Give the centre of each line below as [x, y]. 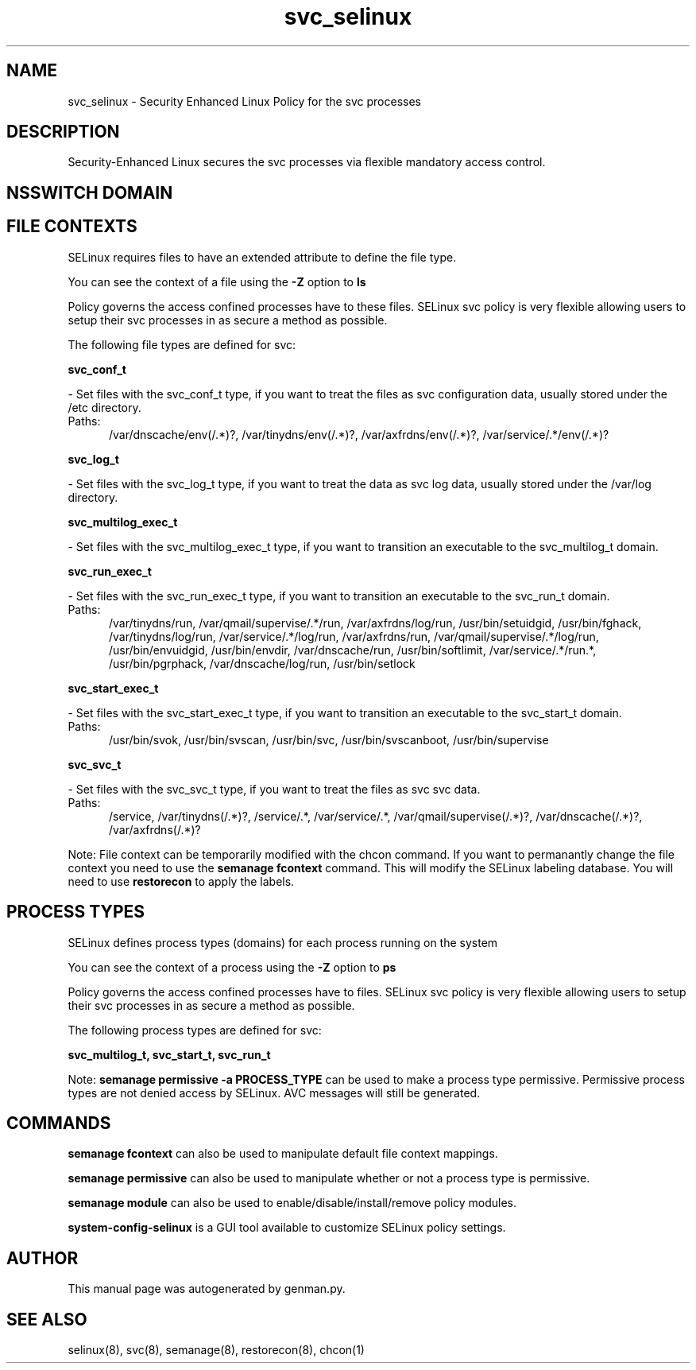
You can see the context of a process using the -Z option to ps [232, 967]
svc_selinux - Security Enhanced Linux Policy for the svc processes [244, 101]
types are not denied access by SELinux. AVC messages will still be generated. [274, 1093]
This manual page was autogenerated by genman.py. [207, 1289]
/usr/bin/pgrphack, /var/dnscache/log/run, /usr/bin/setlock [262, 663]
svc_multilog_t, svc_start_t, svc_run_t [169, 1054]
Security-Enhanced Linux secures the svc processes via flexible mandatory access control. [307, 162]
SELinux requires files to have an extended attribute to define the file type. [262, 257]
